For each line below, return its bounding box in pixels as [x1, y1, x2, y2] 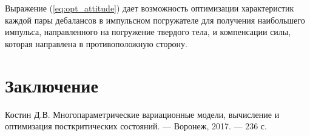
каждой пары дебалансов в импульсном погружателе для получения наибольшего [5, 13, 305, 26]
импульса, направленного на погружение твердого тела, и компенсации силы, [5, 25, 291, 38]
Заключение [5, 73, 98, 97]
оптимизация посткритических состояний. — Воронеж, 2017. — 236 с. [5, 120, 267, 132]
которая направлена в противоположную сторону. [5, 37, 187, 50]
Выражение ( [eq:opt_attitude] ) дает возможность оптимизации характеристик [5, 2, 294, 14]
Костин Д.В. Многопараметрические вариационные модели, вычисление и [5, 108, 280, 120]
